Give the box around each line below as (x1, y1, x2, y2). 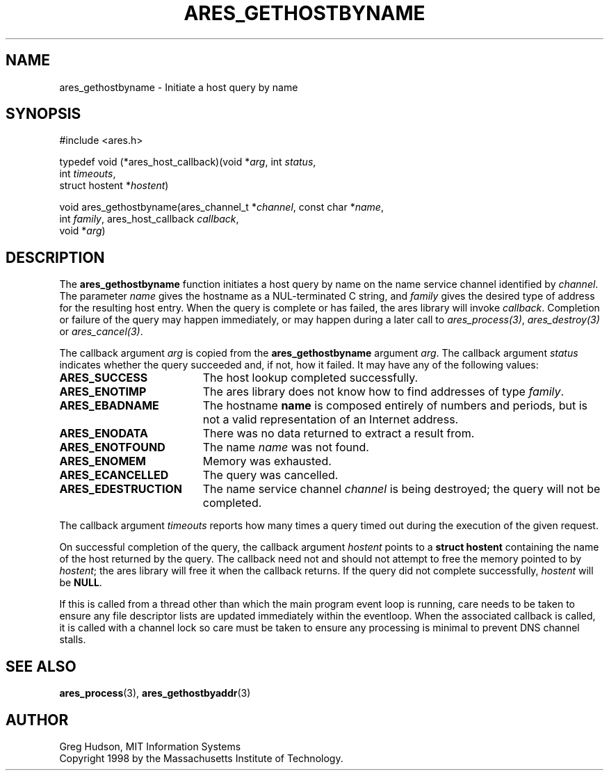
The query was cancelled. (202, 468, 339, 483)
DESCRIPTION (6, 248, 105, 266)
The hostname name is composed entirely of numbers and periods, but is (202, 398, 587, 413)
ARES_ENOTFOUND (59, 440, 165, 455)
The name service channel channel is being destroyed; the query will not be (202, 482, 601, 496)
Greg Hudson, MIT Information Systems (59, 740, 241, 752)
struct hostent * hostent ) (59, 179, 169, 192)
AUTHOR (6, 711, 69, 729)
